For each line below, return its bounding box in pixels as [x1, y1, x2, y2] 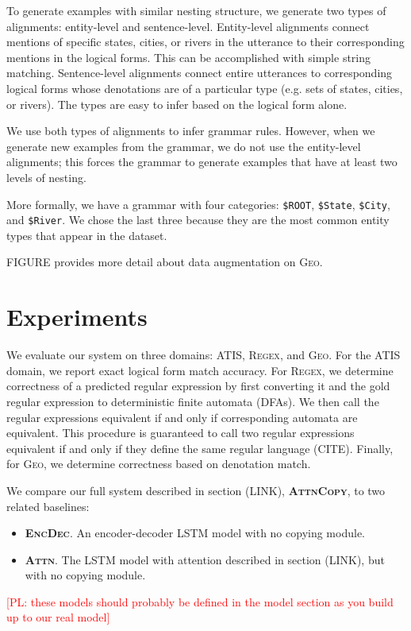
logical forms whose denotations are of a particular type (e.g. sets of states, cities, [6, 79, 403, 96]
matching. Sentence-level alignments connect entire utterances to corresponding [6, 64, 393, 81]
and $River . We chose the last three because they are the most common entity [6, 211, 390, 228]
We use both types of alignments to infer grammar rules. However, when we [6, 122, 375, 139]
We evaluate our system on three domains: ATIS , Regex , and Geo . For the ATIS [6, 346, 401, 363]
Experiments [6, 300, 148, 333]
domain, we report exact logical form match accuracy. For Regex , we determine [6, 362, 394, 378]
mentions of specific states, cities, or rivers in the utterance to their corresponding [6, 33, 405, 50]
